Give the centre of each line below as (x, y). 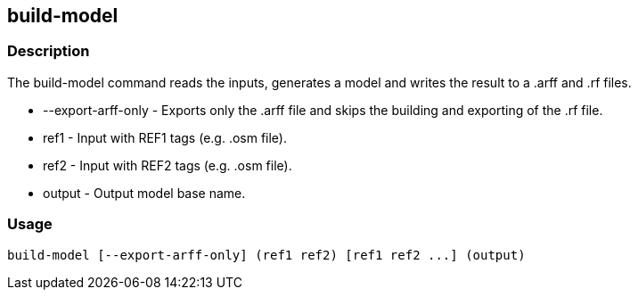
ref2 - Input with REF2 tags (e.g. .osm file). (168, 165)
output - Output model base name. (144, 193)
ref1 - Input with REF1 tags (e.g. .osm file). (165, 137)
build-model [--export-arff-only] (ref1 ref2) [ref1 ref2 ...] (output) (266, 255)
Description (49, 51)
